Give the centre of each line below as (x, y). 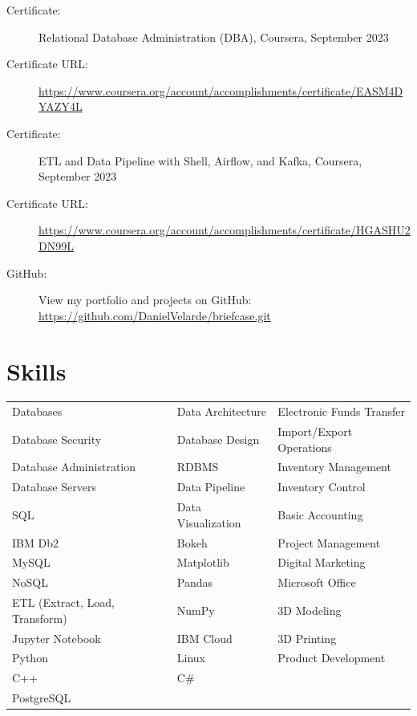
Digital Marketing (322, 562)
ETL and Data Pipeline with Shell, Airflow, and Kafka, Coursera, (200, 160)
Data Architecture (221, 411)
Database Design (218, 439)
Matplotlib (203, 562)
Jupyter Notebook (57, 638)
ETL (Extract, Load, (64, 602)
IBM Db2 (35, 542)
